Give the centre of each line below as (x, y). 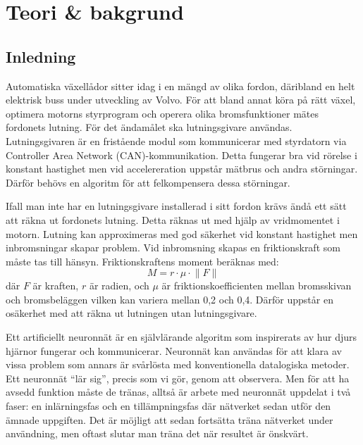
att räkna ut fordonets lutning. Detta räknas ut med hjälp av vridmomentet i (173, 219)
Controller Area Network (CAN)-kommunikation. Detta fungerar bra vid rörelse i (181, 155)
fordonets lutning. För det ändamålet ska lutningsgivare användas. (149, 127)
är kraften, (56, 286)
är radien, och (119, 286)
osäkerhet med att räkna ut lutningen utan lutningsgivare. (131, 313)
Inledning (41, 56)
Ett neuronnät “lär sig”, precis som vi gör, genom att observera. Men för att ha (178, 378)
